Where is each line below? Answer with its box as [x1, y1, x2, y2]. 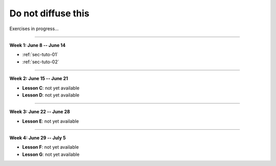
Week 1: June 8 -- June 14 [9, 42, 66, 48]
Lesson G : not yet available [22, 151, 80, 157]
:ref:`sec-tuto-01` [22, 52, 59, 58]
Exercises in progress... [9, 26, 59, 32]
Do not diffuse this [9, 8, 89, 19]
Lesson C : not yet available [22, 85, 80, 91]
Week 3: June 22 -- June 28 [9, 109, 70, 115]
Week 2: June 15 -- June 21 [9, 76, 68, 82]
